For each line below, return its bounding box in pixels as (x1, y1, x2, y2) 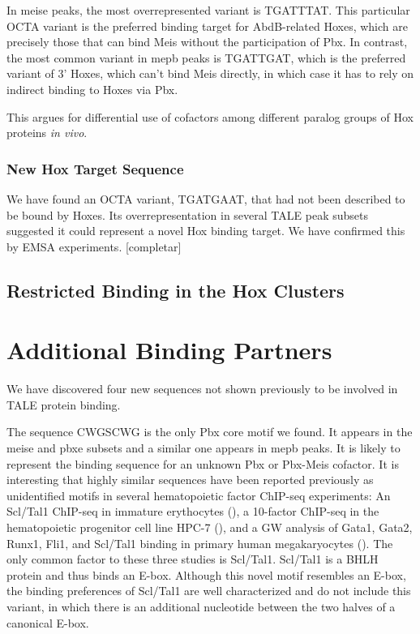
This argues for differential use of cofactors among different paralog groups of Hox (6, 108, 414, 125)
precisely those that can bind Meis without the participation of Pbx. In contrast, (6, 33, 408, 50)
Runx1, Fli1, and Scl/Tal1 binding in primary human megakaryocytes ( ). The (6, 534, 393, 551)
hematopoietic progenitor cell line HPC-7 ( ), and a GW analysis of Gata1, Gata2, (6, 519, 413, 535)
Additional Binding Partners (6, 333, 332, 366)
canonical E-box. (6, 614, 89, 631)
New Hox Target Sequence (6, 158, 184, 178)
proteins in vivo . (6, 124, 88, 141)
